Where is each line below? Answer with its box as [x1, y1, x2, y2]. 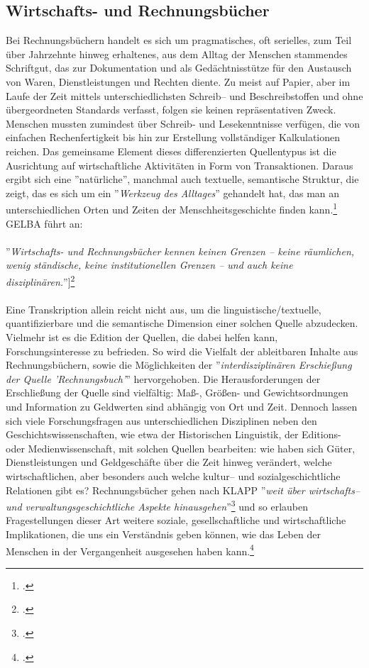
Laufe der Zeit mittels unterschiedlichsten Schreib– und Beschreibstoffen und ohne [6, 88, 363, 103]
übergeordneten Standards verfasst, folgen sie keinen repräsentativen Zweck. [6, 102, 336, 117]
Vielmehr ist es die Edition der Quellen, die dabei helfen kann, [6, 329, 278, 344]
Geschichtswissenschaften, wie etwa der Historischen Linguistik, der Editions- [6, 427, 341, 442]
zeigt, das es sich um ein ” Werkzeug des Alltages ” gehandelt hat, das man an [6, 185, 340, 200]
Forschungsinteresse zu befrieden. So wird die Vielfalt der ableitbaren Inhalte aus [6, 343, 358, 358]
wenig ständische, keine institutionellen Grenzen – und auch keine [6, 257, 293, 272]
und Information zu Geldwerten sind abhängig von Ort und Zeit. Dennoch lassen [6, 399, 358, 413]
